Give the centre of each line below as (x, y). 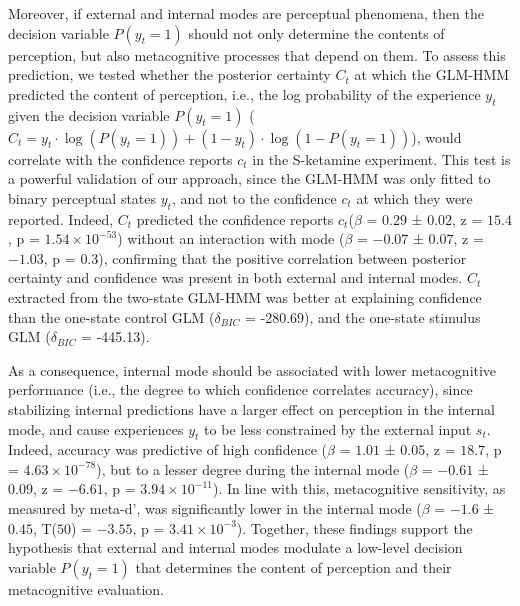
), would (436, 136)
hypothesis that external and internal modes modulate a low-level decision (235, 547)
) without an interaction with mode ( (231, 238)
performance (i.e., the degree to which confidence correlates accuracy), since (240, 389)
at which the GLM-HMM (432, 74)
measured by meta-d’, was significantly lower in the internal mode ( (215, 508)
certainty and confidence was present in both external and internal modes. (235, 277)
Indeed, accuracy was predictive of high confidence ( (168, 449)
